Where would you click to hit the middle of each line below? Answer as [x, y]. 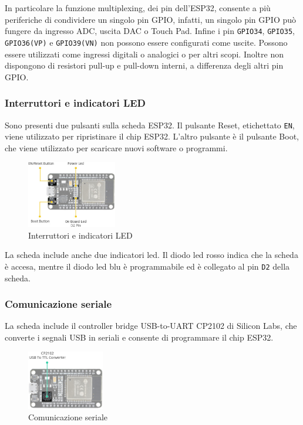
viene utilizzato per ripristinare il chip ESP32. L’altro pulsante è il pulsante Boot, [152, 136]
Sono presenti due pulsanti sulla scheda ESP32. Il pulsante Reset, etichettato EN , [150, 125]
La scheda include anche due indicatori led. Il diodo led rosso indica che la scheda [151, 255]
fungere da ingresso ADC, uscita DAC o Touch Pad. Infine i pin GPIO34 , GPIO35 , [150, 31]
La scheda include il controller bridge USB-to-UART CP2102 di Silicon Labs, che [151, 326]
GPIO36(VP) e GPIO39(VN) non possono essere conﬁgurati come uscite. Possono [146, 42]
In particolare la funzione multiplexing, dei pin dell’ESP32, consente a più [138, 8]
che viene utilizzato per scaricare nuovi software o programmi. [116, 147]
